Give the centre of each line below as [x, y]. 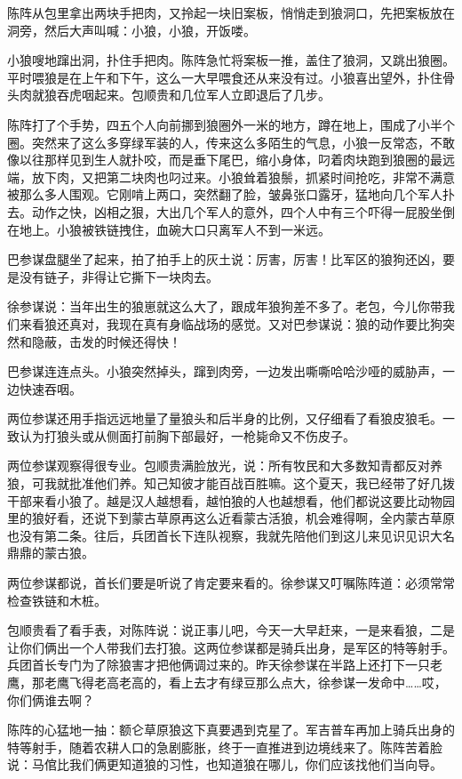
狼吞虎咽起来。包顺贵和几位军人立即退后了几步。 [187, 95]
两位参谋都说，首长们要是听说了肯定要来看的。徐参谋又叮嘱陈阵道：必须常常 [231, 583]
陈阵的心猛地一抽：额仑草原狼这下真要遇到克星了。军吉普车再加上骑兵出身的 [231, 730]
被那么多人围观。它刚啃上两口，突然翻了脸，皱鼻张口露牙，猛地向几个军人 [225, 194]
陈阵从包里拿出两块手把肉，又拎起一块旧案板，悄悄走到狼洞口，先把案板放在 [231, 12]
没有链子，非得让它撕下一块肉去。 [119, 276]
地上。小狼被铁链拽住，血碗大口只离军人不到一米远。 [175, 229]
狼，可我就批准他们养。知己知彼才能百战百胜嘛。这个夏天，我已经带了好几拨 [231, 483]
